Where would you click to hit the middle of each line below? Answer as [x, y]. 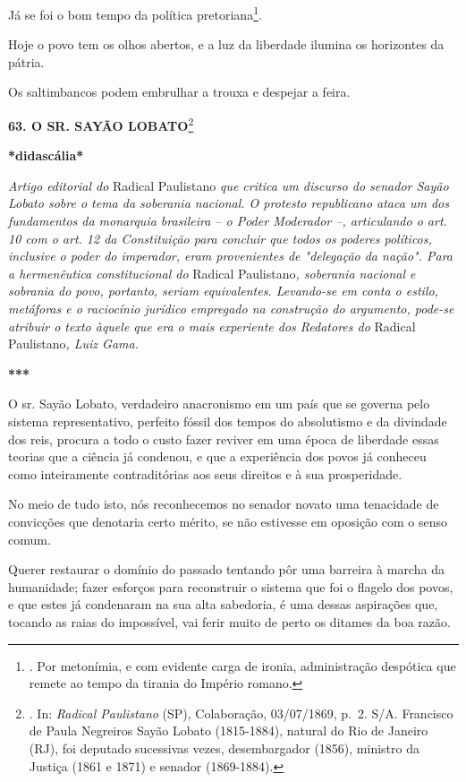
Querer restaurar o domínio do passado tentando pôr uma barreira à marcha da [226, 569]
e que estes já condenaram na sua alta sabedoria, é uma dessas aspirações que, [223, 604]
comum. [30, 539]
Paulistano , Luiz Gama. [74, 344]
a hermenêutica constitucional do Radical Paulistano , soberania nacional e [212, 273]
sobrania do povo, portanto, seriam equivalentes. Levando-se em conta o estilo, [223, 291]
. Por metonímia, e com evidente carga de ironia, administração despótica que [242, 665]
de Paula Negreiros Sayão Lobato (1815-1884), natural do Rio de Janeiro [229, 730]
